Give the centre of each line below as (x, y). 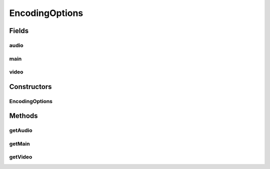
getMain (19, 143)
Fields (19, 31)
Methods (23, 116)
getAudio (21, 130)
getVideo (21, 157)
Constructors (30, 87)
